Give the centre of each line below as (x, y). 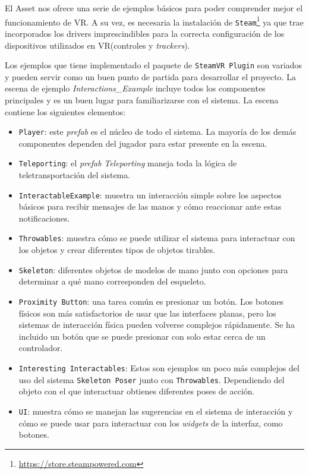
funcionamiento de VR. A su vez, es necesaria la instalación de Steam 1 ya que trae (154, 21)
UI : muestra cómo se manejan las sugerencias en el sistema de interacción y (156, 411)
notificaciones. (44, 218)
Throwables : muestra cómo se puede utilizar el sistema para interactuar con (157, 238)
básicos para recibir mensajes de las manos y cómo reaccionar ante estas (150, 206)
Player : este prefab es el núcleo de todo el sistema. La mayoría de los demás (157, 132)
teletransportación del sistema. (75, 175)
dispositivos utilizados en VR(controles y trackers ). (97, 45)
